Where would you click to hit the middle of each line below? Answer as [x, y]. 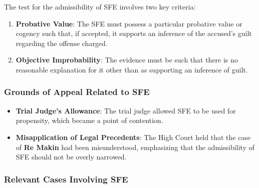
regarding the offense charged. [62, 43]
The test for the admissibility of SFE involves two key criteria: [100, 6]
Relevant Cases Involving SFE [66, 179]
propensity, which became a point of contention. [89, 120]
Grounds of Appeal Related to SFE [77, 92]
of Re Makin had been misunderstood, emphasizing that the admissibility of [135, 147]
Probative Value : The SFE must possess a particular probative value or [129, 23]
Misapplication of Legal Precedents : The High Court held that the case [133, 137]
